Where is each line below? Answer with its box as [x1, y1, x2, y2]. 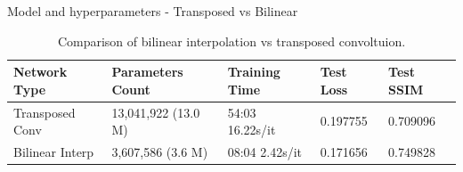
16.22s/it [227, 120, 276, 139]
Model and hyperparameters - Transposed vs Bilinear [7, 2, 298, 20]
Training [227, 62, 280, 81]
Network [13, 62, 68, 81]
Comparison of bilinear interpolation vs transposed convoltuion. [57, 31, 406, 50]
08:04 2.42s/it [227, 143, 302, 161]
